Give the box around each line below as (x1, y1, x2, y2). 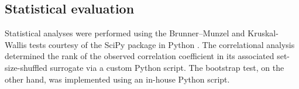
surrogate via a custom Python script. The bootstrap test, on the (50, 61, 284, 73)
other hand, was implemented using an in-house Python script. (5, 73, 230, 85)
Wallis (5, 38, 27, 50)
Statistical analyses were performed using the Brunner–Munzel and (5, 27, 245, 39)
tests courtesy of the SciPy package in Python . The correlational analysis (29, 38, 295, 50)
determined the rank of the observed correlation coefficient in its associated (5, 50, 274, 62)
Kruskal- (248, 27, 279, 39)
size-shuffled (5, 61, 47, 73)
